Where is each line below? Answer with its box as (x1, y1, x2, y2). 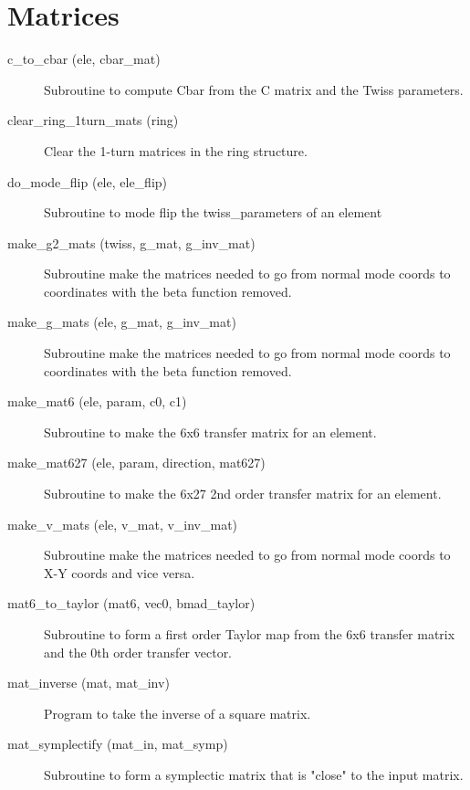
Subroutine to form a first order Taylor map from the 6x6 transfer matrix (44, 625, 455, 643)
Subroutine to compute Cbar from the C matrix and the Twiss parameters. (44, 79, 464, 99)
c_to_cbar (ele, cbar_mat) (7, 49, 161, 68)
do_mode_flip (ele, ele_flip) (7, 172, 168, 191)
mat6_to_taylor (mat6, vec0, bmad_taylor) (7, 594, 256, 613)
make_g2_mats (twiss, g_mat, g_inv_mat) (7, 233, 256, 252)
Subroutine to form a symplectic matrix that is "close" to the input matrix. (44, 764, 464, 784)
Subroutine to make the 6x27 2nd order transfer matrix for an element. (44, 484, 442, 503)
